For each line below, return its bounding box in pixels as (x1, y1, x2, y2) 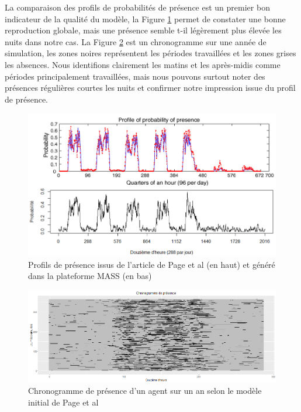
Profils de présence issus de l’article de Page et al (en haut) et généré (28, 258, 275, 270)
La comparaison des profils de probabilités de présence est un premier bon (5, 1, 270, 13)
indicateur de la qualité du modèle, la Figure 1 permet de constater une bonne (5, 12, 286, 25)
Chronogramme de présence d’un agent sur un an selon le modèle (28, 384, 262, 397)
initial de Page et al (28, 396, 99, 408)
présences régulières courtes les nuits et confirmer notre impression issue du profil (5, 81, 296, 94)
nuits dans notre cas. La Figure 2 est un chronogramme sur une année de (5, 35, 267, 47)
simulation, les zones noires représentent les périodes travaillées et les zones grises (5, 47, 296, 59)
